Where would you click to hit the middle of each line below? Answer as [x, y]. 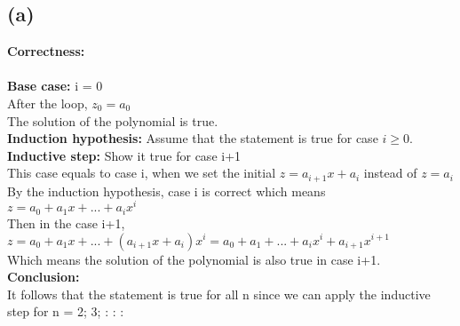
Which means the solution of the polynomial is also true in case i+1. [194, 259]
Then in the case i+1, [66, 223]
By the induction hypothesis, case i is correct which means [167, 191]
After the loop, [48, 103]
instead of [390, 173]
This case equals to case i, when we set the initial [142, 173]
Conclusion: [44, 277]
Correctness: [46, 51]
